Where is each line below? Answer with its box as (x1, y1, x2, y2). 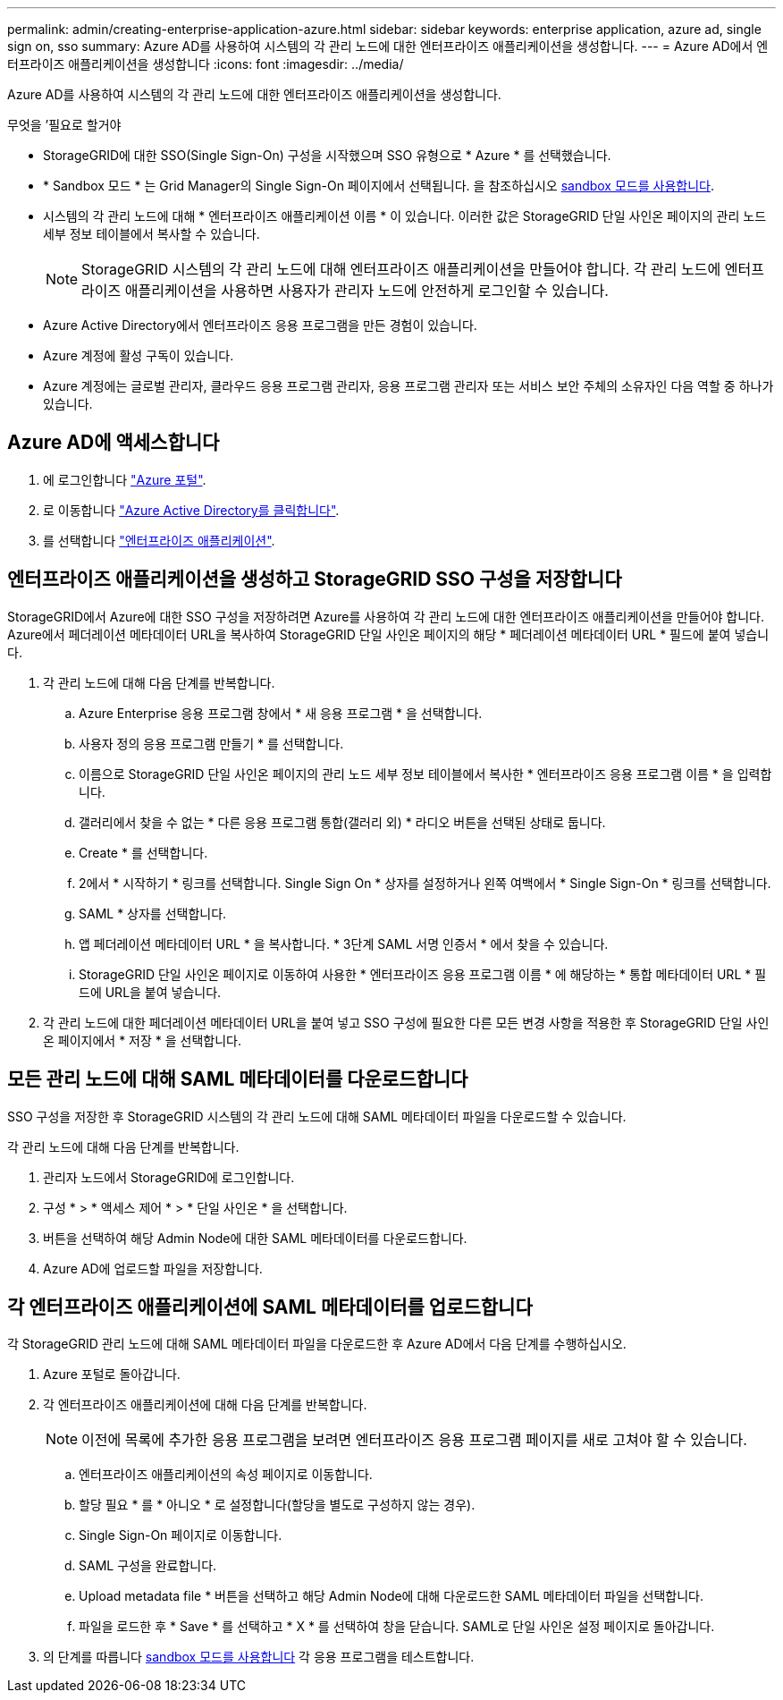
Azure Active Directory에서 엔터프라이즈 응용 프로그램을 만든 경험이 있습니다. (43, 317, 477, 333)
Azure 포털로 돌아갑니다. (43, 1366, 181, 1383)
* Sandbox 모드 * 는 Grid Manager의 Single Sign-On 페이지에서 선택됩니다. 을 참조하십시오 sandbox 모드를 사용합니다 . (43, 178, 714, 193)
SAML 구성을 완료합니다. (79, 1558, 217, 1574)
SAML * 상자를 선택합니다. (79, 905, 227, 921)
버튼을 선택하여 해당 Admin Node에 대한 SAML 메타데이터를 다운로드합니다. (43, 1230, 467, 1246)
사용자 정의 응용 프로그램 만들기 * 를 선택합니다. (79, 735, 344, 751)
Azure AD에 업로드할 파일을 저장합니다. (43, 1260, 263, 1276)
